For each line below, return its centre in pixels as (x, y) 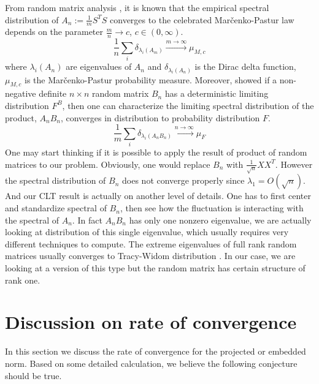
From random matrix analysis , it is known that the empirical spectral (137, 7)
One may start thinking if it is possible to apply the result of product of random (156, 152)
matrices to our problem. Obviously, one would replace (108, 164)
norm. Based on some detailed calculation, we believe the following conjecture (151, 363)
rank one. (23, 280)
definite (53, 93)
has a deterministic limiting (217, 93)
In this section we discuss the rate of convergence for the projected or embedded (156, 351)
